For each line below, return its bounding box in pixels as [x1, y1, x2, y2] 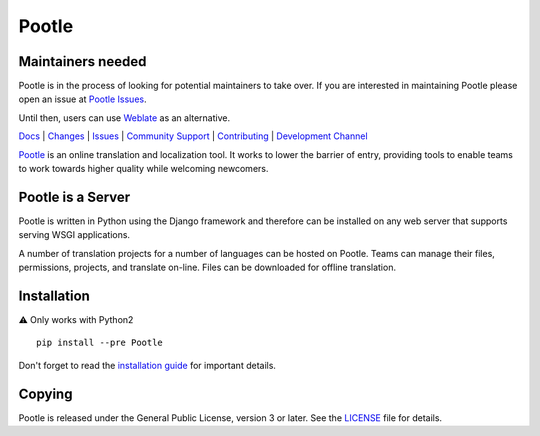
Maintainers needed [18, 53, 147, 70]
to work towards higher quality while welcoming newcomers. [18, 163, 269, 175]
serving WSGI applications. [18, 229, 130, 241]
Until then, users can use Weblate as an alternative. [18, 111, 230, 124]
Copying [18, 385, 73, 402]
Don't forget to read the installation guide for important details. [18, 359, 277, 371]
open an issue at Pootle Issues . [18, 93, 147, 105]
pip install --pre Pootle [36, 337, 164, 349]
